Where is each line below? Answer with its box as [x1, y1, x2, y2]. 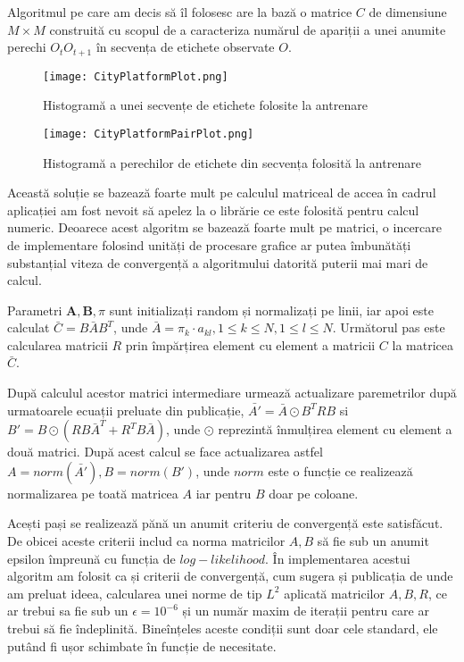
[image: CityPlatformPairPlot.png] [43, 127, 254, 140]
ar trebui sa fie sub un [7, 601, 128, 620]
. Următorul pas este [332, 318, 445, 337]
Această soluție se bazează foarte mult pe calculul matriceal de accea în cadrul [7, 183, 436, 202]
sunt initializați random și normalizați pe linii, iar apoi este [109, 300, 434, 319]
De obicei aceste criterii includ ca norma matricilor [7, 532, 286, 550]
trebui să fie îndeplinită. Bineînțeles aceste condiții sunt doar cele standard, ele [7, 619, 438, 638]
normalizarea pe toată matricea [7, 483, 178, 502]
